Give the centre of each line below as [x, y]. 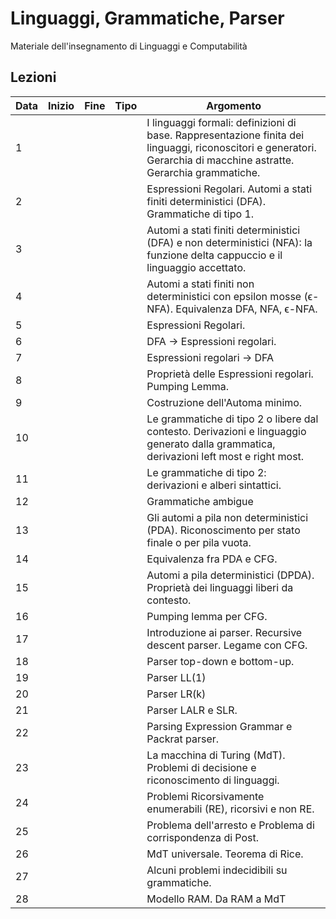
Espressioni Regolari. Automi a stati [229, 189]
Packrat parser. [183, 739]
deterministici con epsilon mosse [224, 296]
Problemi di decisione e [201, 767]
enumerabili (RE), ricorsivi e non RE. [230, 809]
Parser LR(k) [176, 694]
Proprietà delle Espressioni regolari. [230, 374]
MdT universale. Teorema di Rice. [225, 854]
